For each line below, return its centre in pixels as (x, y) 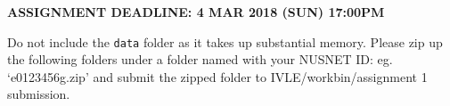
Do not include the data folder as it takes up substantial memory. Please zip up (225, 41)
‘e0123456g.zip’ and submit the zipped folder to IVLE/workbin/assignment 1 (217, 76)
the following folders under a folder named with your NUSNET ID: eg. (200, 59)
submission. (39, 94)
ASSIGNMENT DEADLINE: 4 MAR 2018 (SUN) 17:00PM (196, 12)
